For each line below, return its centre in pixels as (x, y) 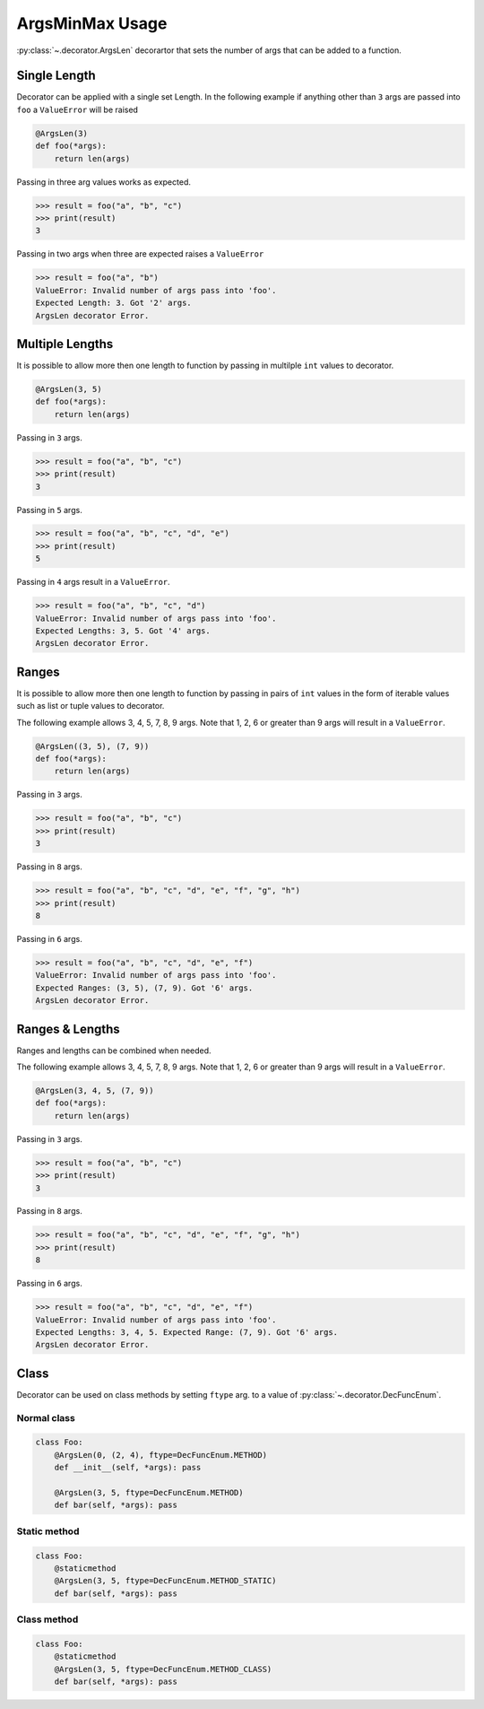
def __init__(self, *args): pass (128, 1468)
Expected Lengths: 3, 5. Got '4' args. (123, 631)
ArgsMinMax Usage (92, 23)
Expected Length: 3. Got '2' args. (113, 303)
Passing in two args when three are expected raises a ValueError (140, 254)
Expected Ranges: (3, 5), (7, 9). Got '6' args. (144, 988)
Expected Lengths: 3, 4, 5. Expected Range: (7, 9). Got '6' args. (187, 1332)
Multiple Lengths (65, 344)
